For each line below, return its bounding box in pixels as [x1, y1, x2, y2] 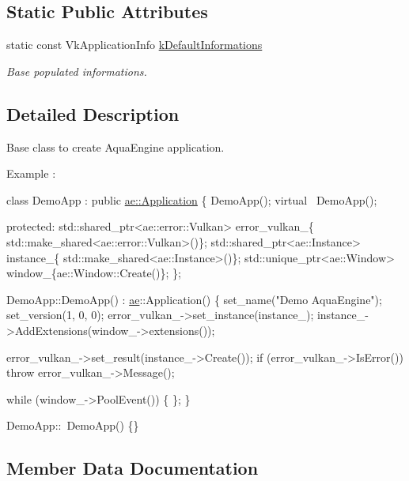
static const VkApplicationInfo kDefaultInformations [6, 36, 263, 53]
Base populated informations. [6, 62, 147, 79]
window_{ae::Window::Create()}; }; [6, 265, 181, 281]
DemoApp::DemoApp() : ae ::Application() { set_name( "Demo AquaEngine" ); [6, 291, 382, 307]
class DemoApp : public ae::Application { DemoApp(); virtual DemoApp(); [6, 191, 377, 208]
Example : [6, 165, 56, 182]
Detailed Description [6, 101, 180, 126]
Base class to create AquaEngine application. [6, 138, 225, 155]
